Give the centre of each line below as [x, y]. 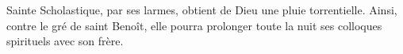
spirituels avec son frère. [65, 41]
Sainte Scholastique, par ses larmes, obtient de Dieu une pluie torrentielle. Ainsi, [202, 10]
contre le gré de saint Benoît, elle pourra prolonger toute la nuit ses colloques [194, 25]
